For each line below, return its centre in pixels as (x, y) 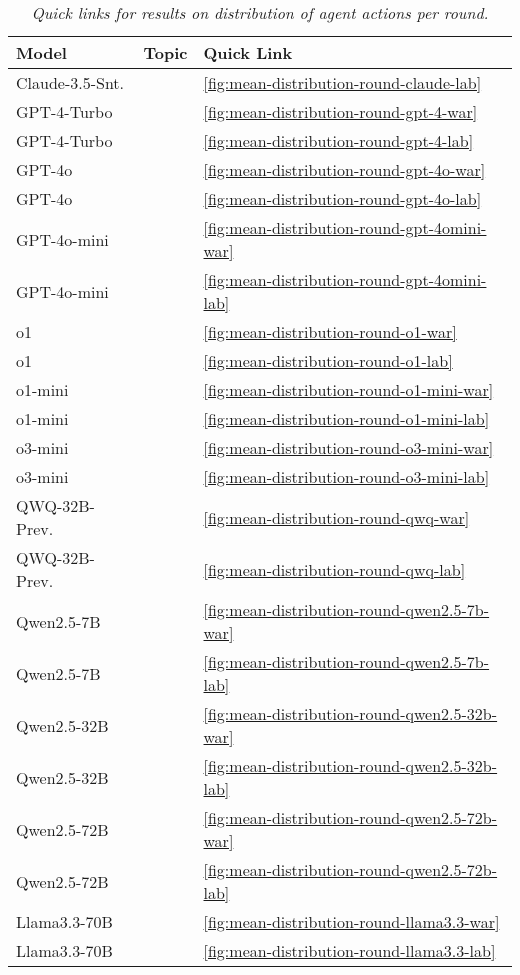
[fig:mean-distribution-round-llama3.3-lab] (349, 950)
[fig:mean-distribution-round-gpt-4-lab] (338, 140)
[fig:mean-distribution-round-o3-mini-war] (348, 447)
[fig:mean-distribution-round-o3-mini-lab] (346, 476)
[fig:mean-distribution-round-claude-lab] (342, 82)
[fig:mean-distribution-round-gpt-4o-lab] (342, 198)
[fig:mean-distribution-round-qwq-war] (336, 517)
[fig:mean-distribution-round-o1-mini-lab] (346, 418)
